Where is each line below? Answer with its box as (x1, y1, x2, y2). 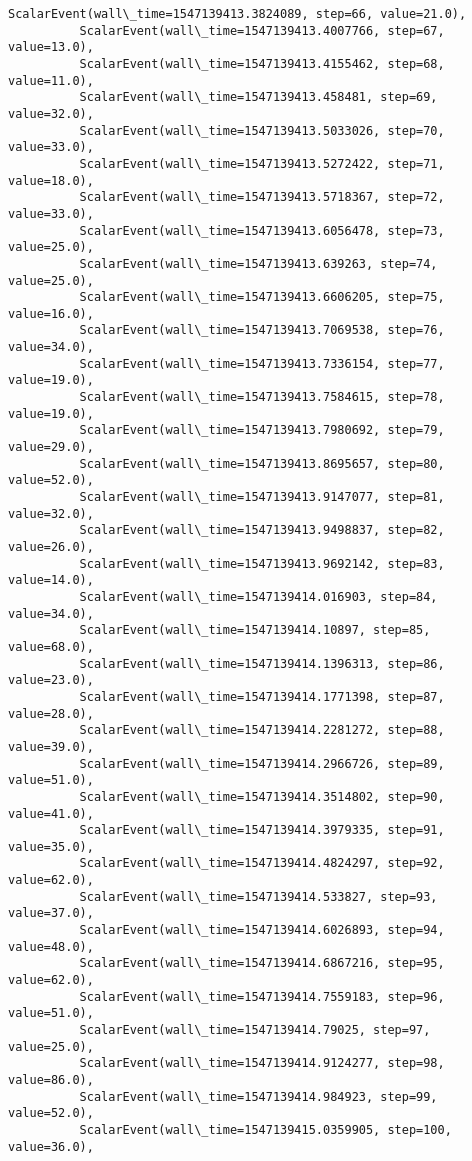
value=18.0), (8, 173, 94, 188)
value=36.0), (8, 1139, 94, 1154)
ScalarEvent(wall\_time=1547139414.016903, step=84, (79, 589, 438, 604)
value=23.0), (8, 673, 94, 688)
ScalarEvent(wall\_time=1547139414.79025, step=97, (79, 1023, 431, 1038)
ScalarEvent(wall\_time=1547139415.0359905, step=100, (79, 1122, 452, 1137)
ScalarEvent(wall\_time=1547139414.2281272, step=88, (79, 723, 445, 738)
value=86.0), (8, 1073, 94, 1087)
